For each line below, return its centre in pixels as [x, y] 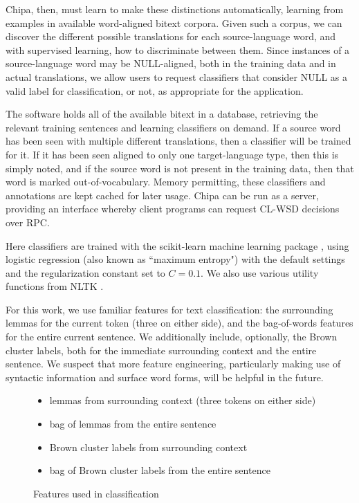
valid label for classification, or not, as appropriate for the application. [155, 90]
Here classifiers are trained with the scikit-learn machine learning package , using [177, 245]
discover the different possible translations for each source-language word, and [171, 36]
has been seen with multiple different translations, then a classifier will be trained [178, 141]
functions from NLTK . [55, 286]
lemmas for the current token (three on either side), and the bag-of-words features [179, 323]
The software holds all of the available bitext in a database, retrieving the [162, 114]
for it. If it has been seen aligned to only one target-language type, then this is [172, 154]
